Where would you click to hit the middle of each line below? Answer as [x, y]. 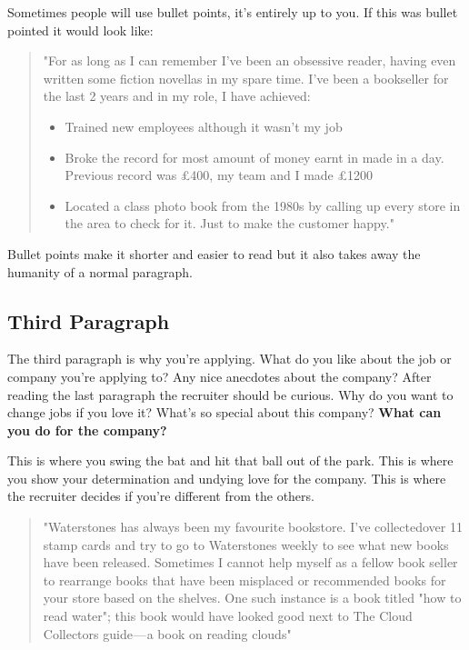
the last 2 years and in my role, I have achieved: [177, 96]
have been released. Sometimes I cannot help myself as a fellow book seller [250, 562]
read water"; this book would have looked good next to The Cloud [228, 616]
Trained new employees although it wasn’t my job [204, 126]
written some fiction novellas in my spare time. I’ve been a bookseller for [246, 78]
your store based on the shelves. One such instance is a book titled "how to [252, 598]
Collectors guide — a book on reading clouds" [167, 633]
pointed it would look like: [80, 30]
